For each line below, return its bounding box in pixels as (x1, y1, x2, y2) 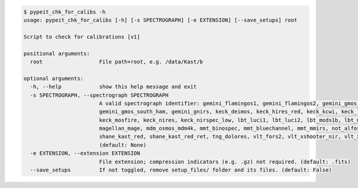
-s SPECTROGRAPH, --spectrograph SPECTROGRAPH (30, 92, 169, 98)
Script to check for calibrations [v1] (23, 33, 140, 40)
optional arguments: (23, 75, 84, 82)
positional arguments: (23, 50, 90, 57)
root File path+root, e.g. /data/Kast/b (30, 58, 203, 65)
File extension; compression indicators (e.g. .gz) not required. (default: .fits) (98, 158, 351, 165)
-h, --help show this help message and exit (30, 83, 197, 90)
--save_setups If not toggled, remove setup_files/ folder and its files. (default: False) (30, 167, 332, 174)
